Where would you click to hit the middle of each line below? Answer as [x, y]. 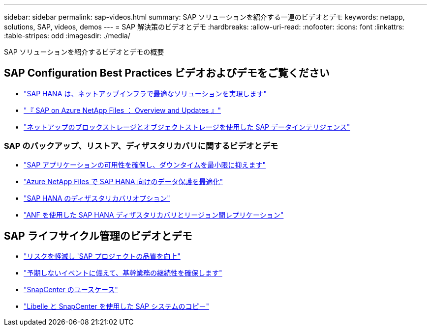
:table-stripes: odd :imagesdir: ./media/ [67, 36]
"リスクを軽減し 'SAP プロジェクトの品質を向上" [102, 256]
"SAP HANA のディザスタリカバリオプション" [97, 198]
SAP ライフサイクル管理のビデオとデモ [98, 236]
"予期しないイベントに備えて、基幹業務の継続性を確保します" [123, 273]
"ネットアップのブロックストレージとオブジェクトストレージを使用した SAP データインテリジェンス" [187, 127]
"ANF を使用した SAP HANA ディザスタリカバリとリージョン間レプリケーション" [154, 215]
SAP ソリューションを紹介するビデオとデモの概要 [84, 52]
